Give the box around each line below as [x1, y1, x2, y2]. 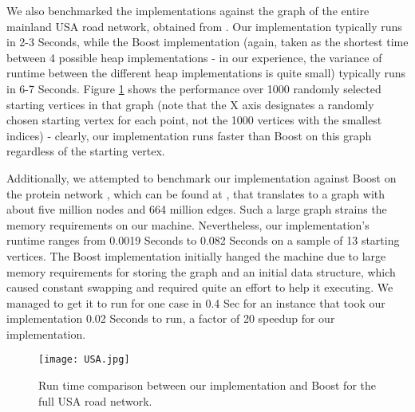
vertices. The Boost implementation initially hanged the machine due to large [6, 247, 386, 264]
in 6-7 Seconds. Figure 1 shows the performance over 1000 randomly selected [6, 80, 381, 96]
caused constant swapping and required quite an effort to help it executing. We [6, 279, 393, 296]
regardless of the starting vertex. [6, 143, 165, 159]
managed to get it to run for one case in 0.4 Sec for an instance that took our [6, 294, 385, 311]
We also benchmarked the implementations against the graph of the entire [6, 2, 370, 18]
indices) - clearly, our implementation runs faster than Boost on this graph [6, 127, 372, 143]
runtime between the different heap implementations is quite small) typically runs [6, 65, 406, 81]
